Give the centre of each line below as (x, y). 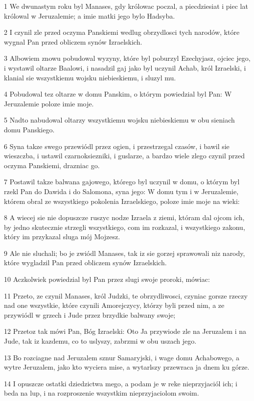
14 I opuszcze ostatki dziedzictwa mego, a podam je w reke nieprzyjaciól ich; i (121, 383)
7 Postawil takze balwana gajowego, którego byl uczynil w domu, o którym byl (122, 182)
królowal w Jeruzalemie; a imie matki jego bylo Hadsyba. (90, 15)
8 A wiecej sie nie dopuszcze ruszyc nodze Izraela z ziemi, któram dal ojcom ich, (124, 217)
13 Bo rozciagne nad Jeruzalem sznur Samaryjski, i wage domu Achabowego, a (122, 357)
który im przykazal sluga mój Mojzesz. (62, 237)
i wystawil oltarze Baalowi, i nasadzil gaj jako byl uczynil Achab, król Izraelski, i (125, 67)
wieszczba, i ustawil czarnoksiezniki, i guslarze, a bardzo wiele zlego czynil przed (124, 156)
